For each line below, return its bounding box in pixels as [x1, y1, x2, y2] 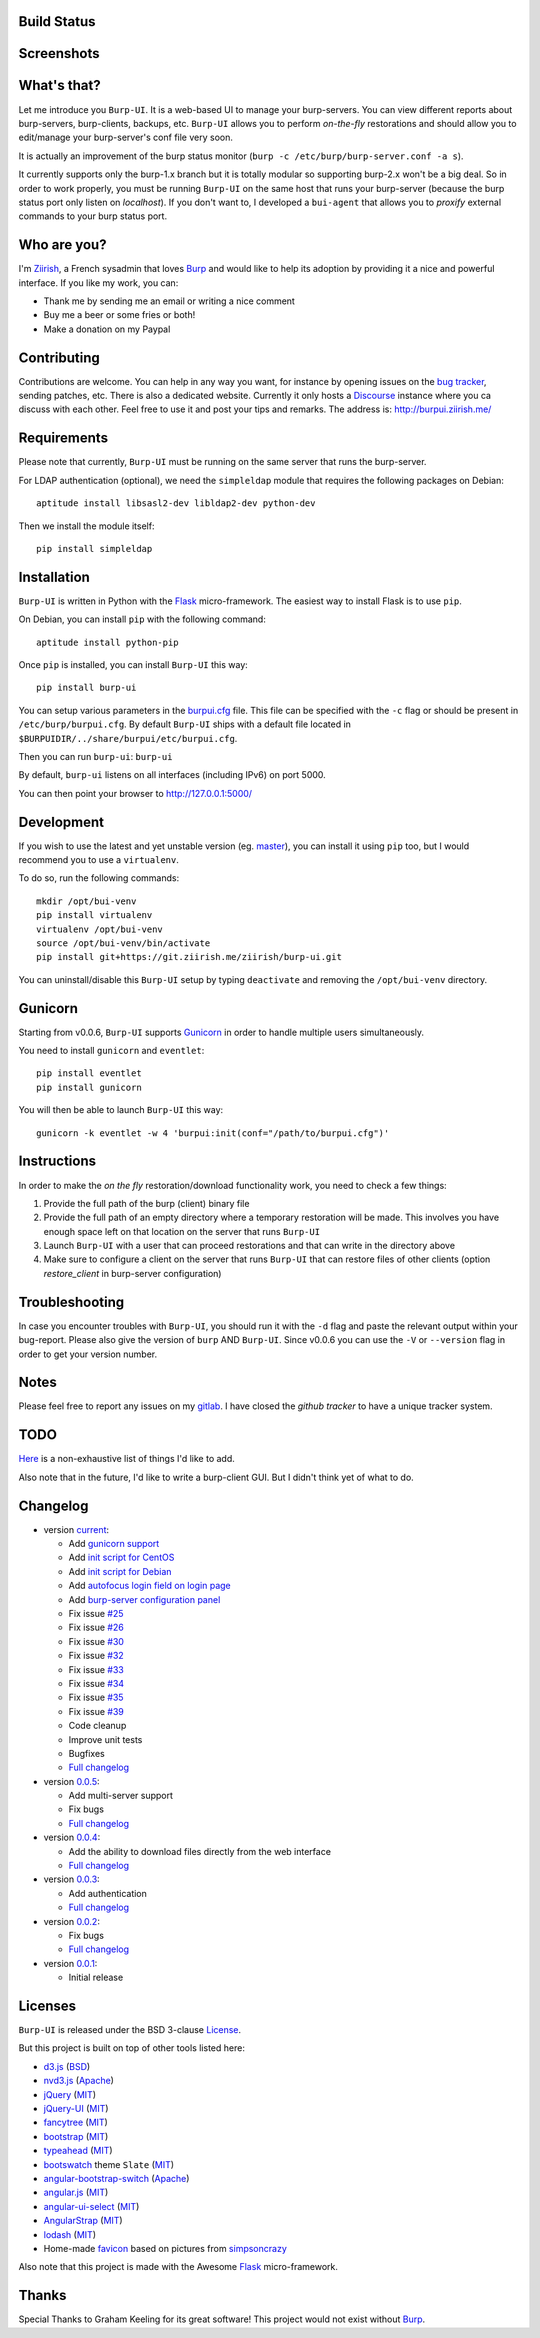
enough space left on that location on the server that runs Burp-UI [43, 1225, 320, 1237]
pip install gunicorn [36, 1081, 142, 1093]
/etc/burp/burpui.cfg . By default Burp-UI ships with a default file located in [18, 718, 352, 730]
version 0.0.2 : [43, 1915, 100, 1927]
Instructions [18, 1153, 97, 1170]
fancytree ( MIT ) [43, 2116, 109, 2129]
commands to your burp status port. [18, 210, 168, 222]
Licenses [18, 1997, 77, 2014]
